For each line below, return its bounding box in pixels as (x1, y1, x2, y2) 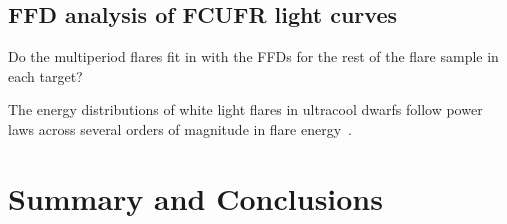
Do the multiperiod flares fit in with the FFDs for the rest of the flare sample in (8, 46, 499, 67)
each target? (8, 65, 83, 86)
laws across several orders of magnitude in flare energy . (8, 118, 352, 139)
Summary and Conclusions (8, 177, 383, 218)
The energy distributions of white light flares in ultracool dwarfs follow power (8, 99, 483, 120)
